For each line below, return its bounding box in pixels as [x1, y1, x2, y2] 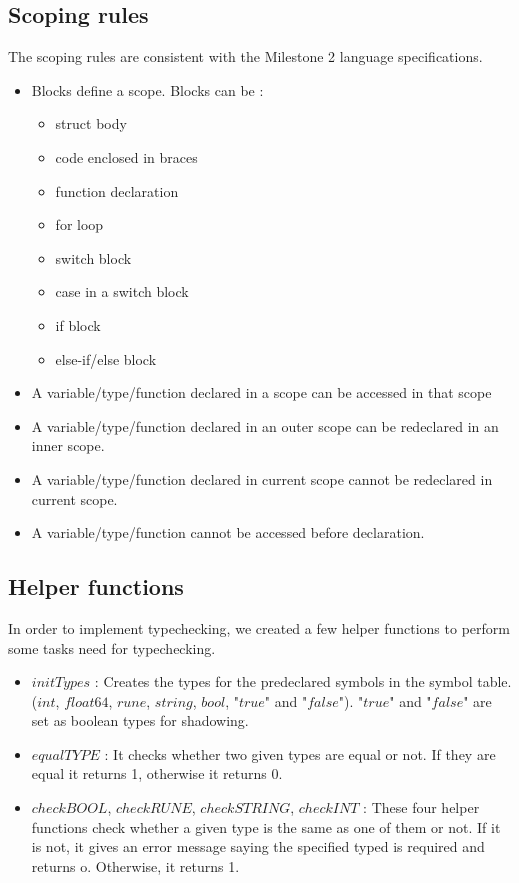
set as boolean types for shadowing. [31, 710, 249, 731]
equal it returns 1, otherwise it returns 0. [31, 763, 283, 784]
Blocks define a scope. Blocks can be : [31, 79, 264, 100]
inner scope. [31, 435, 105, 456]
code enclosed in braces [55, 146, 198, 167]
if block [55, 314, 101, 335]
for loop [55, 214, 104, 235]
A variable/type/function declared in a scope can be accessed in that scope [31, 382, 492, 403]
